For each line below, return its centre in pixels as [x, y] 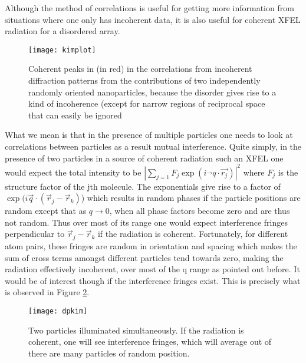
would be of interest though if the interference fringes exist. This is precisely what [153, 280]
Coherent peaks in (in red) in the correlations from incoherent [140, 69]
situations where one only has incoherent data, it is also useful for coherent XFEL [153, 19]
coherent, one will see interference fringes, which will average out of [150, 341]
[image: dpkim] [58, 311]
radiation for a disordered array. [62, 31]
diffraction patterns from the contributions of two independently [144, 80]
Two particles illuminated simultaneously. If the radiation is [136, 330]
